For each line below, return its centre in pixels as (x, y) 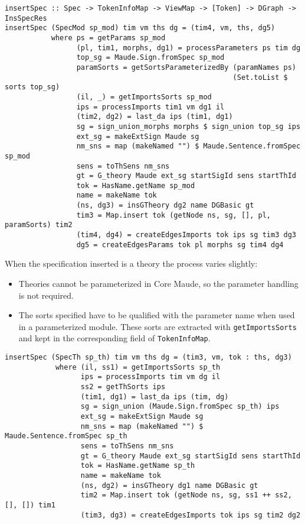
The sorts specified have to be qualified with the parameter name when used (157, 315)
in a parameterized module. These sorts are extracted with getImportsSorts (158, 326)
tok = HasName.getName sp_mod (136, 185)
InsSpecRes (26, 18)
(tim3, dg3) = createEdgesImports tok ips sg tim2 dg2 (191, 515)
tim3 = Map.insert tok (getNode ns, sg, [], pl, (174, 215)
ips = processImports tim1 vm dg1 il (150, 107)
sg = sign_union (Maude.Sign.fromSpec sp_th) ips (180, 407)
